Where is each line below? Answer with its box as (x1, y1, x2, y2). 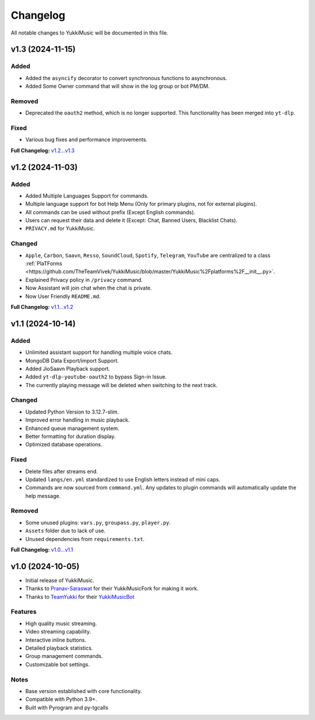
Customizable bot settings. (25, 661, 90, 668)
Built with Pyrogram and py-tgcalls (25, 704, 108, 711)
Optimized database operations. (25, 441, 103, 448)
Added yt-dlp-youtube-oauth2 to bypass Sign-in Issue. (25, 373, 167, 380)
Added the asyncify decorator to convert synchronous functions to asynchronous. (25, 74, 228, 81)
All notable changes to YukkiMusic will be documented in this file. (10, 29, 169, 36)
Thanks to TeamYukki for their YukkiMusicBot (25, 593, 135, 600)
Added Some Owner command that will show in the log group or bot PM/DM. (25, 82, 210, 90)
